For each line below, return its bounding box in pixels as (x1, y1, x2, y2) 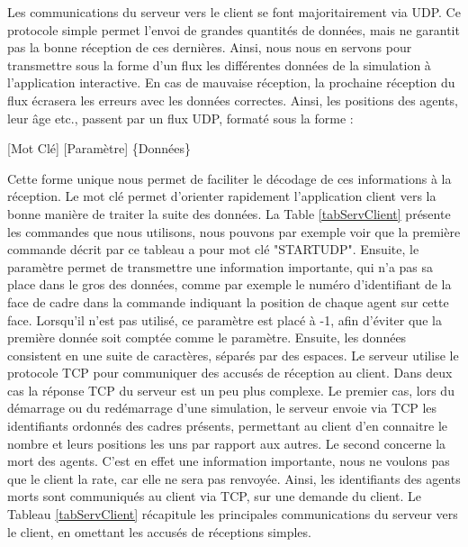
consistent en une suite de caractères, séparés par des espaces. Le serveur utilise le (7, 345, 459, 364)
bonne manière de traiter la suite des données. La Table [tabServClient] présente (7, 204, 451, 223)
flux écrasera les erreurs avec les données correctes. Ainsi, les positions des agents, (7, 90, 458, 109)
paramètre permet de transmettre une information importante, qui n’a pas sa (7, 257, 434, 276)
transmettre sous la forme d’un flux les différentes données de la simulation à (7, 55, 431, 74)
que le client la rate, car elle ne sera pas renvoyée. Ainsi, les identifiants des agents (7, 469, 461, 488)
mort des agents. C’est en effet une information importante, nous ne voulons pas (7, 451, 450, 470)
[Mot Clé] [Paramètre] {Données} (7, 139, 191, 158)
